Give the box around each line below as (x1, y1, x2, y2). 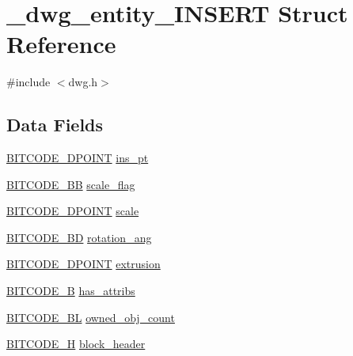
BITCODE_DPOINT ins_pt (6, 150, 149, 166)
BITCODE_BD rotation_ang (6, 229, 152, 245)
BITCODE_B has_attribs (6, 282, 135, 299)
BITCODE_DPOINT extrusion (6, 256, 161, 272)
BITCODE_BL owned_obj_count (6, 309, 175, 325)
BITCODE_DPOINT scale (6, 203, 139, 219)
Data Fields (6, 112, 104, 137)
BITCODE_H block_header (6, 335, 146, 352)
